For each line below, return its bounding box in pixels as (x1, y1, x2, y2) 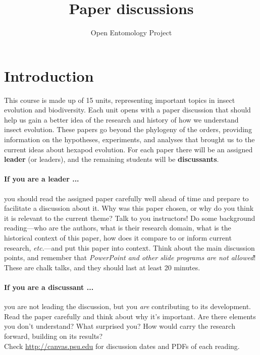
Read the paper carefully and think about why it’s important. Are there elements (4, 311, 256, 321)
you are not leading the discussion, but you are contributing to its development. (4, 301, 251, 312)
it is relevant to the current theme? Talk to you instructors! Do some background (4, 212, 255, 223)
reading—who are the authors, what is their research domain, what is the (4, 222, 231, 233)
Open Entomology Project (90, 27, 172, 38)
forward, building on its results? (4, 330, 103, 341)
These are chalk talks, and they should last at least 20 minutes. (4, 262, 200, 272)
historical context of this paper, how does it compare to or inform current (4, 232, 232, 243)
